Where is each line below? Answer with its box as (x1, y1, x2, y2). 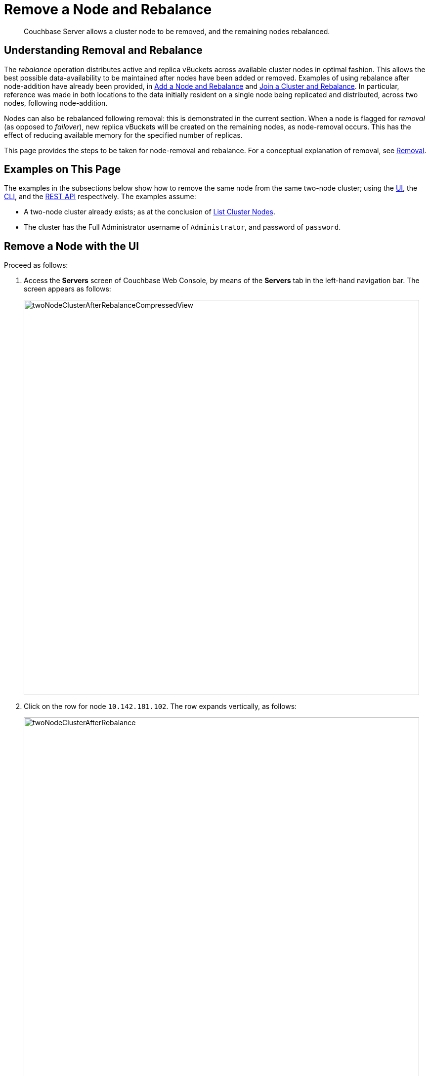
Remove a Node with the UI (4, 240, 139, 252)
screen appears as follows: (24, 285, 111, 293)
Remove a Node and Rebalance (4, 1, 212, 18)
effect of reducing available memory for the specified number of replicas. (4, 130, 243, 139)
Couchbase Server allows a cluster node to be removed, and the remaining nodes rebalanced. (24, 27, 330, 36)
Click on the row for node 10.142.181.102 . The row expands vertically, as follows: (24, 702, 297, 711)
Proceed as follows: (4, 261, 68, 270)
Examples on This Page (4, 163, 121, 176)
